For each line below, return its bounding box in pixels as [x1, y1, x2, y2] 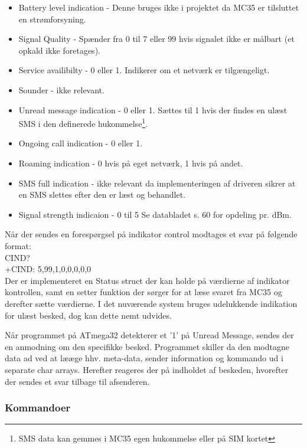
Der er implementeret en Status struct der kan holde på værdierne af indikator [5, 274, 290, 286]
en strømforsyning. [18, 12, 86, 25]
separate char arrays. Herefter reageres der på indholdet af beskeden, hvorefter [5, 363, 289, 375]
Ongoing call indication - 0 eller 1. [18, 137, 143, 149]
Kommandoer [5, 400, 71, 415]
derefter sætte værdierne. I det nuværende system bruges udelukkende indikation [5, 297, 298, 309]
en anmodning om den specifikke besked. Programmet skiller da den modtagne [5, 340, 289, 352]
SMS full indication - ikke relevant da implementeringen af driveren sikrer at [18, 176, 296, 189]
